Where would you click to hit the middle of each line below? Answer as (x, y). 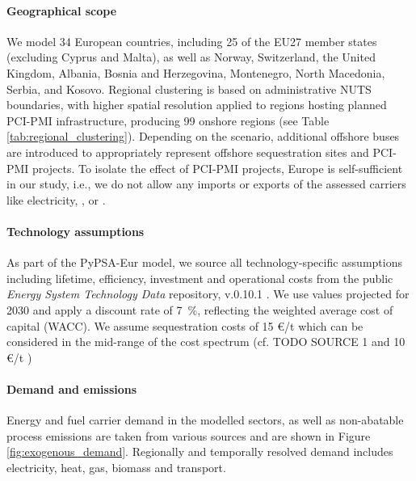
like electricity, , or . (56, 199)
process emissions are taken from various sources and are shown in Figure (189, 435)
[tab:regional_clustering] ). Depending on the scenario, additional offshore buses (203, 136)
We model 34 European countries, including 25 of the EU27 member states (192, 41)
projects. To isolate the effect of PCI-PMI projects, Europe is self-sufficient (218, 168)
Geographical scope (62, 10)
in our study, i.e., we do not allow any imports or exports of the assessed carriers (206, 184)
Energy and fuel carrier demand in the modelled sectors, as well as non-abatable (205, 420)
